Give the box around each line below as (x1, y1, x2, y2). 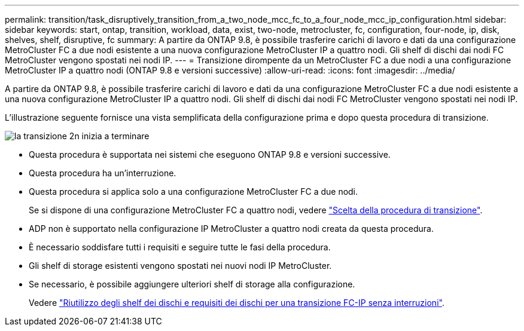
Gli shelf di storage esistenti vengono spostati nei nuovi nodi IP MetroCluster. (29, 260, 332, 271)
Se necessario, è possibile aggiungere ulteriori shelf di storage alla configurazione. (29, 279, 355, 289)
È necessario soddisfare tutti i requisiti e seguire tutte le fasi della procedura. (29, 242, 331, 252)
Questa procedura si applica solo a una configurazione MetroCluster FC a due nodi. (29, 186, 358, 197)
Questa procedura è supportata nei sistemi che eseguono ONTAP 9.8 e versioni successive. (29, 149, 391, 160)
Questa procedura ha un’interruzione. (29, 168, 176, 178)
